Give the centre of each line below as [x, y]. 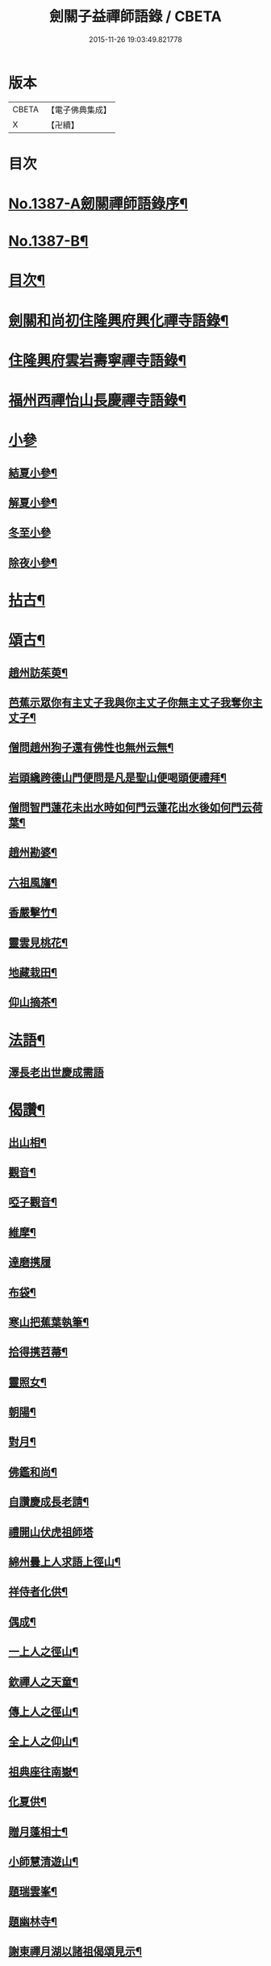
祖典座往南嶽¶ [44, 1772]
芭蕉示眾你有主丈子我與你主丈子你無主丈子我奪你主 [135, 702]
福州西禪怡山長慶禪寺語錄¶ [98, 400]
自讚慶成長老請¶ [49, 1502]
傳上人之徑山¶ [44, 1712]
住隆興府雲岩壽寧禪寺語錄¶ [98, 361]
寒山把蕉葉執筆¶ [49, 1322]
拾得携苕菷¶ [38, 1352]
